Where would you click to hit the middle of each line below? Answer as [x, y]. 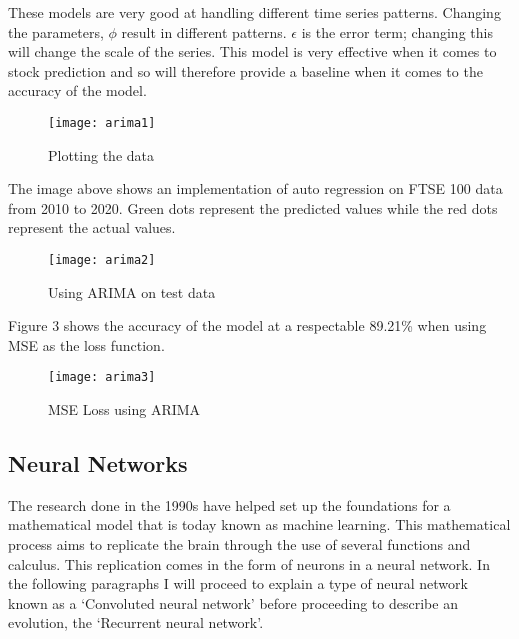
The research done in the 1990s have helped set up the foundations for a [229, 504]
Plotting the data [101, 154]
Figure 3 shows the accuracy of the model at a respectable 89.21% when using [247, 325]
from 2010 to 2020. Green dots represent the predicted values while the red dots [253, 207]
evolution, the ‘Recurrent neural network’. [136, 622]
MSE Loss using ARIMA [124, 409]
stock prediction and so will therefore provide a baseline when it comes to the [245, 70]
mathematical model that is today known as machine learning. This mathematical [259, 524]
